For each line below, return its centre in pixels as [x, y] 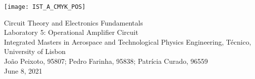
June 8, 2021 [23, 70]
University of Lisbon [35, 51]
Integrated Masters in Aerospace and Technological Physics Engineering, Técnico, [128, 41]
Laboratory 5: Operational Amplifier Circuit [71, 32]
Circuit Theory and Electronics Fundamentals [74, 22]
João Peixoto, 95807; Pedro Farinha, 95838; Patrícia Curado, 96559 [106, 61]
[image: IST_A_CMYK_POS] [45, 7]
